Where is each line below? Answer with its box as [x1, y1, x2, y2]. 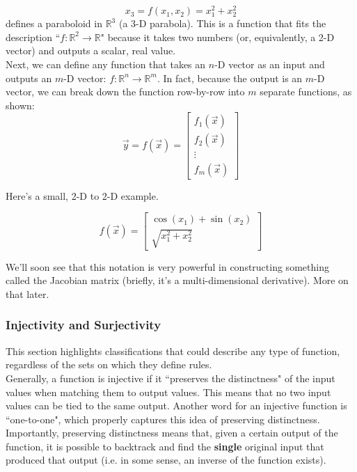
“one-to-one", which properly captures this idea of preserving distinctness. [6, 411, 320, 426]
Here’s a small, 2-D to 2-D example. [6, 188, 159, 203]
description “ [6, 29, 61, 44]
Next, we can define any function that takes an [6, 57, 206, 72]
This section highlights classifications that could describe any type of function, [6, 343, 340, 358]
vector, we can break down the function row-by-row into [6, 84, 245, 99]
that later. [6, 286, 49, 301]
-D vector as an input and [214, 57, 325, 72]
